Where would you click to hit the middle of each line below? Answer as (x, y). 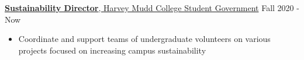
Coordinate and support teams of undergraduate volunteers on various (144, 39)
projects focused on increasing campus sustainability (112, 50)
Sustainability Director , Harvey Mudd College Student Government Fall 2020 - (152, 8)
